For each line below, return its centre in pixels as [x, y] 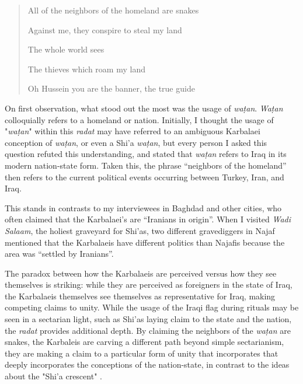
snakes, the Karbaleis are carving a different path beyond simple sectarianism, [144, 342]
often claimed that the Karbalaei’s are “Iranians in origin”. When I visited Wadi [148, 219]
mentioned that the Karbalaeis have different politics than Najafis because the [145, 242]
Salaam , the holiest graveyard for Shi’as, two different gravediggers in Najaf [140, 230]
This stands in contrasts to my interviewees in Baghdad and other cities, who [143, 207]
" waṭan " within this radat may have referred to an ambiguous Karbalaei [133, 131]
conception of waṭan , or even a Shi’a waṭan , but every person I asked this [136, 142]
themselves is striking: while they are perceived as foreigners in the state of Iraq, [149, 284]
